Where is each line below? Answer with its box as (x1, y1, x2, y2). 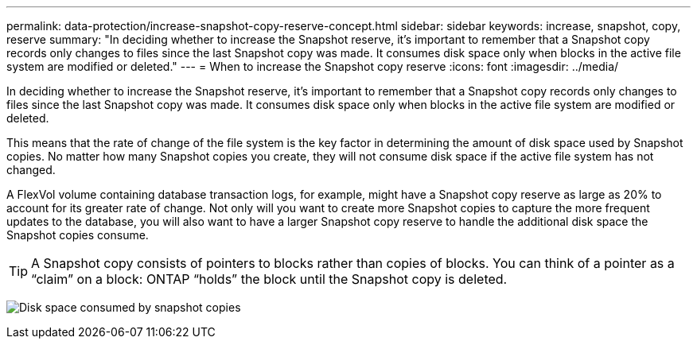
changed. (6, 163, 56, 176)
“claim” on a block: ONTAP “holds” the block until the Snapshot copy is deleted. (31, 271, 508, 287)
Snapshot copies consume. (6, 228, 149, 242)
